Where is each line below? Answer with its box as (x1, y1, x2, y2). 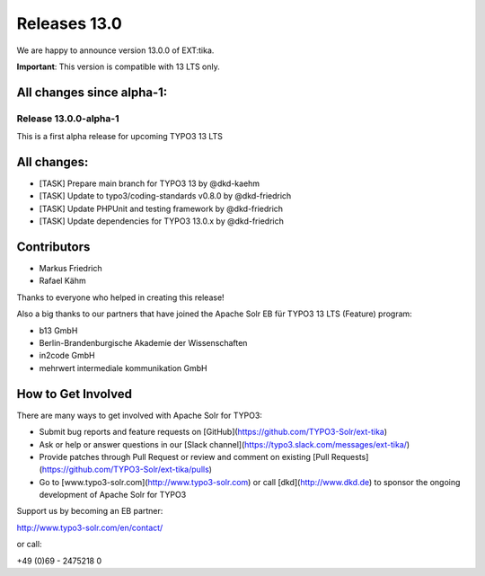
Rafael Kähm (39, 275, 86, 287)
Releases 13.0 (16, 13, 123, 33)
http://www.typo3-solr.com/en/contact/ (16, 522, 163, 533)
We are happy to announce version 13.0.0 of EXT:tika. (16, 45, 215, 56)
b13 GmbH (39, 324, 78, 336)
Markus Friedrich (39, 263, 102, 274)
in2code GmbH (39, 350, 95, 361)
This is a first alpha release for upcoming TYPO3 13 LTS (16, 131, 224, 142)
